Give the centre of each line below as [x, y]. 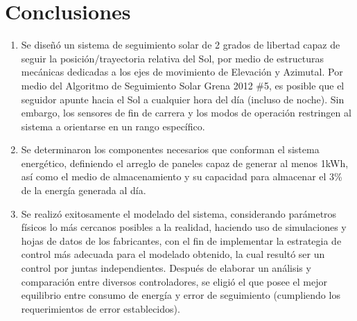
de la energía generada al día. [84, 190]
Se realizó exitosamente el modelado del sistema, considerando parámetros [179, 213]
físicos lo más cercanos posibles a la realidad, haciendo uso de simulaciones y [184, 227]
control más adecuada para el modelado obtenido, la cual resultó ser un [173, 254]
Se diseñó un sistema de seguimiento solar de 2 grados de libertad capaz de [181, 45]
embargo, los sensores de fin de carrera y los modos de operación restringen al [186, 113]
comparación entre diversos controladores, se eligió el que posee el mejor [174, 281]
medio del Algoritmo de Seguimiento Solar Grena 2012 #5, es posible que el [183, 85]
